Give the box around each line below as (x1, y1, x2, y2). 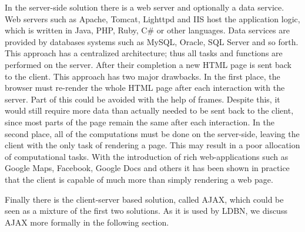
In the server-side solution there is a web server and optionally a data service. (5, 1, 284, 13)
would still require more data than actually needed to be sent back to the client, (5, 104, 294, 117)
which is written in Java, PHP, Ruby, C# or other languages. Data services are (5, 24, 290, 36)
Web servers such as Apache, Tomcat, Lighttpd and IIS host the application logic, (5, 12, 300, 25)
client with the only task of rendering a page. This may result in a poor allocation (5, 139, 300, 151)
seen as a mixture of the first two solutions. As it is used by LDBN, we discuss (5, 204, 287, 217)
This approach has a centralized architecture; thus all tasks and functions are (5, 47, 283, 59)
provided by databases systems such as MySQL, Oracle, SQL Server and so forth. (5, 35, 299, 47)
